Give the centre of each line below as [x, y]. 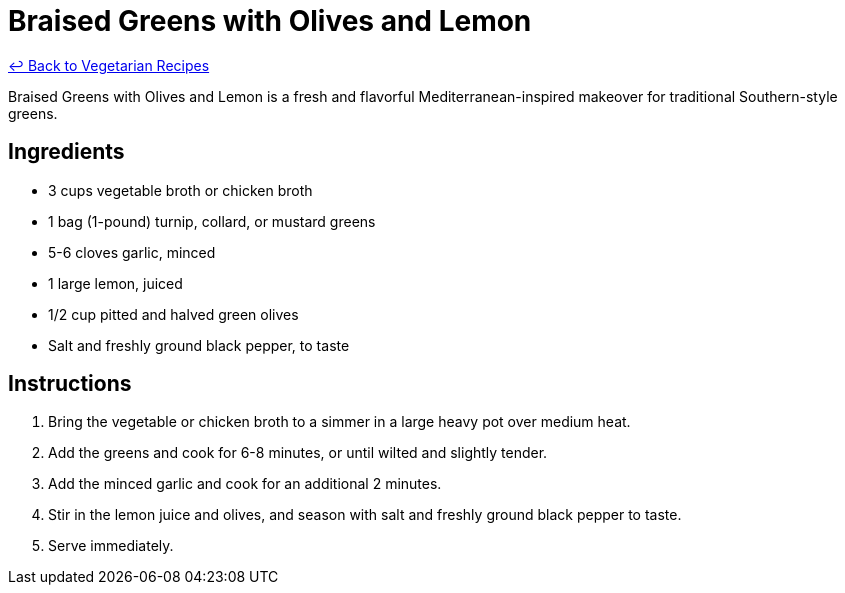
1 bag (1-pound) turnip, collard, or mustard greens [212, 221]
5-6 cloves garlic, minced [132, 252]
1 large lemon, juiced [115, 283]
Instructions [70, 384]
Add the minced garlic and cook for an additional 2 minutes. [245, 484]
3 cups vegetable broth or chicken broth [180, 190]
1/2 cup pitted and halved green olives [173, 314]
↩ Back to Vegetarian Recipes [109, 65]
